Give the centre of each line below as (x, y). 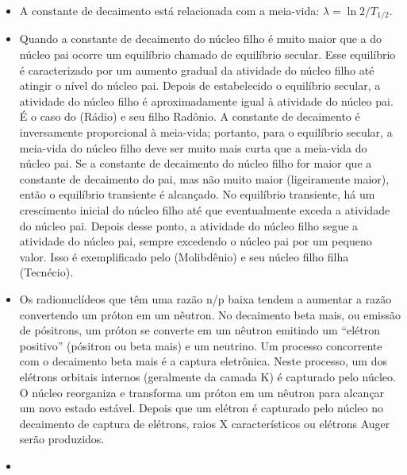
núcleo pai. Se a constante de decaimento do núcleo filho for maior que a (196, 163)
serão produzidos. (62, 439)
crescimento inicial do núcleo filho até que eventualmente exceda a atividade (205, 209)
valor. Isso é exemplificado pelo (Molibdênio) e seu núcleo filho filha (184, 256)
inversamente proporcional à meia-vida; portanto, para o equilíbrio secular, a (206, 132)
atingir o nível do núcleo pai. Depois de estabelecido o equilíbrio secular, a (200, 85)
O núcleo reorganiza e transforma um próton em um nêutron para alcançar (202, 392)
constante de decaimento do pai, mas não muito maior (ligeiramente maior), (204, 178)
